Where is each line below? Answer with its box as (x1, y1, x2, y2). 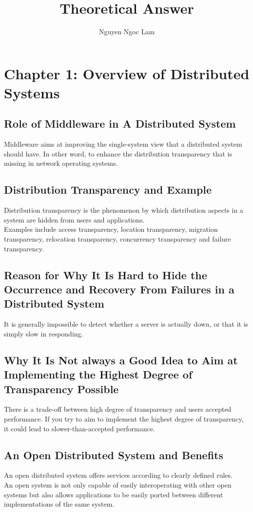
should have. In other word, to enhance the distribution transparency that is (4, 148, 232, 158)
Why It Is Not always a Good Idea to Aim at (4, 352, 238, 367)
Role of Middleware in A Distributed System (4, 116, 236, 131)
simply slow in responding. (4, 328, 83, 338)
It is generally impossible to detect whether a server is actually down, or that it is (4, 319, 249, 329)
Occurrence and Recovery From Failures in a (4, 282, 234, 297)
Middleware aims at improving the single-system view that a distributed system (4, 139, 242, 149)
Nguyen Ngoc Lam (98, 26, 155, 37)
